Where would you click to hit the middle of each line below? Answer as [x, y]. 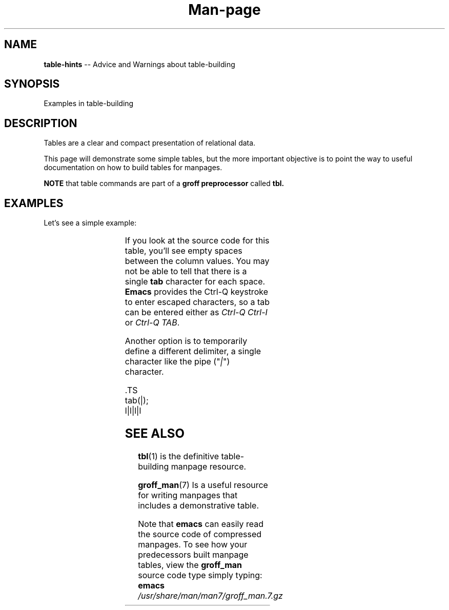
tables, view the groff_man [190, 565]
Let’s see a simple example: [90, 223]
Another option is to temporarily [186, 341]
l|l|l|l [133, 411]
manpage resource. [209, 466]
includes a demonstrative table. [199, 505]
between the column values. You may [197, 261]
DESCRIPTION [41, 123]
